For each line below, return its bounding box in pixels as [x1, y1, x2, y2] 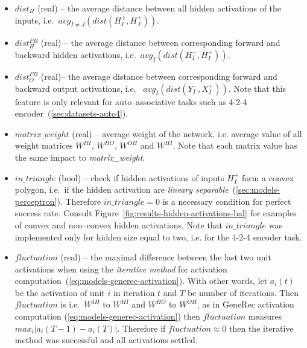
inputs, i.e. [14, 13, 54, 26]
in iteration [113, 286, 155, 298]
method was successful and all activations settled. [14, 333, 198, 346]
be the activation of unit [14, 286, 105, 298]
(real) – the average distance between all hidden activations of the [37, 2, 282, 14]
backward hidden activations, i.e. [14, 48, 136, 60]
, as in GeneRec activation [197, 298, 294, 311]
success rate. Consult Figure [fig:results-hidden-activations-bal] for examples [14, 207, 297, 219]
